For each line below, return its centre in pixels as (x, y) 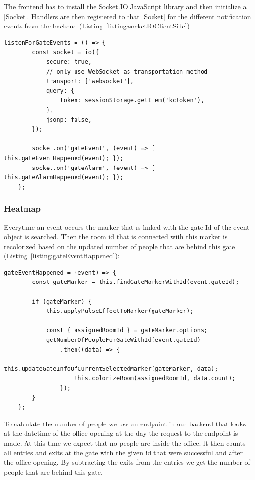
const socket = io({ (65, 52)
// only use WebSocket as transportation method (127, 71)
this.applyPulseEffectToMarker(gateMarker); (120, 311)
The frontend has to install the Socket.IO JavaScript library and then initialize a (125, 6)
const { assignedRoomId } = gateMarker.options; (127, 330)
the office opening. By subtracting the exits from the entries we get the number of (127, 462)
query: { (60, 91)
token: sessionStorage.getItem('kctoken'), (132, 100)
